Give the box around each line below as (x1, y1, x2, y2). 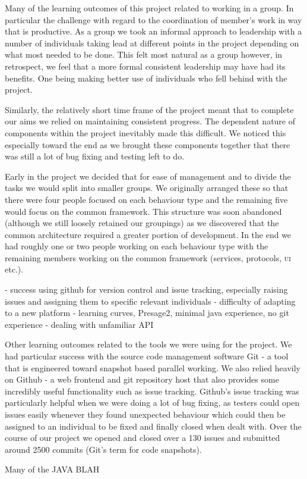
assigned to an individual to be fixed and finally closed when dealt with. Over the (5, 419, 302, 432)
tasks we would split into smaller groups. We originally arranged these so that (5, 181, 289, 194)
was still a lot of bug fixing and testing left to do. (5, 150, 185, 162)
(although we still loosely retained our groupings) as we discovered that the (5, 217, 279, 229)
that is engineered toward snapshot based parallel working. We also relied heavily (5, 361, 300, 374)
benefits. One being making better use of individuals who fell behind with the (5, 71, 287, 84)
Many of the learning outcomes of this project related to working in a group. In (5, 2, 294, 14)
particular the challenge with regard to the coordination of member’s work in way (5, 13, 302, 26)
